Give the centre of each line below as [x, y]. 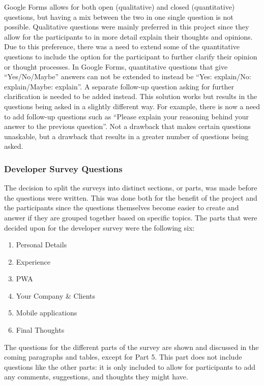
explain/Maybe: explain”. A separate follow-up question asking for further [119, 86]
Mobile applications [47, 313]
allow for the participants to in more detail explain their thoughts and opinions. [128, 36]
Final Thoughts [40, 330]
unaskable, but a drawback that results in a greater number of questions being [126, 136]
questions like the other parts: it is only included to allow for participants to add [130, 366]
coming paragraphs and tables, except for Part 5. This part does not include [123, 357]
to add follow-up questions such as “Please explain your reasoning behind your [127, 116]
